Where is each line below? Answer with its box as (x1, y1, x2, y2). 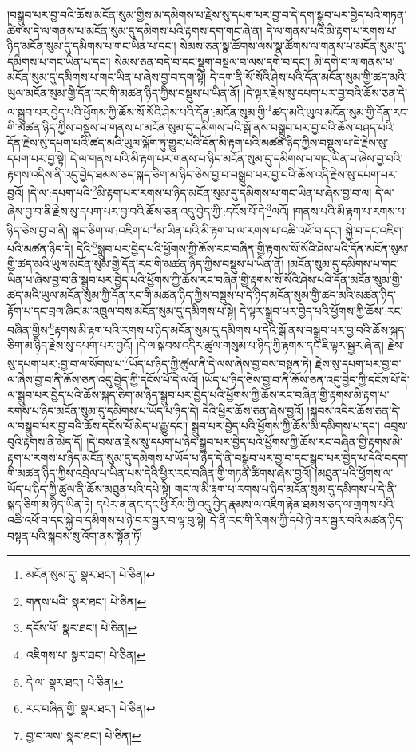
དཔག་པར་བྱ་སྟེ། (7, 150, 67, 166)
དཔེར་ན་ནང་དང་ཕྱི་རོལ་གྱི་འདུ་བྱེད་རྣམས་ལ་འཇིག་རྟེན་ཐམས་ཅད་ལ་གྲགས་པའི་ (96, 496, 396, 513)
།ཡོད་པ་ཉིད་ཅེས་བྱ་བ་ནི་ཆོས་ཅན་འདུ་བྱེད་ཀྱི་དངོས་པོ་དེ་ (202, 370, 410, 387)
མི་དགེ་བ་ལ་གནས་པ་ (313, 53, 395, 69)
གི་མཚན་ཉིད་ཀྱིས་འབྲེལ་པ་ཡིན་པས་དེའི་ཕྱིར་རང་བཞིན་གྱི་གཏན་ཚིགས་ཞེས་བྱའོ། (7, 465, 311, 481)
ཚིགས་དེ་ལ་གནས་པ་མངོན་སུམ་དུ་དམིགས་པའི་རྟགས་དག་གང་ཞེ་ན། (7, 22, 263, 38)
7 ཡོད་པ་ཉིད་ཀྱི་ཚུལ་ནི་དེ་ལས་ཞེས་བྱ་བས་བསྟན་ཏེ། (124, 353, 312, 372)
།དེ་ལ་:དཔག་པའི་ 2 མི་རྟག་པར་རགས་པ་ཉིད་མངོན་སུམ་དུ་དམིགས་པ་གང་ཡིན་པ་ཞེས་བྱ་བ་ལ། (27, 182, 372, 200)
